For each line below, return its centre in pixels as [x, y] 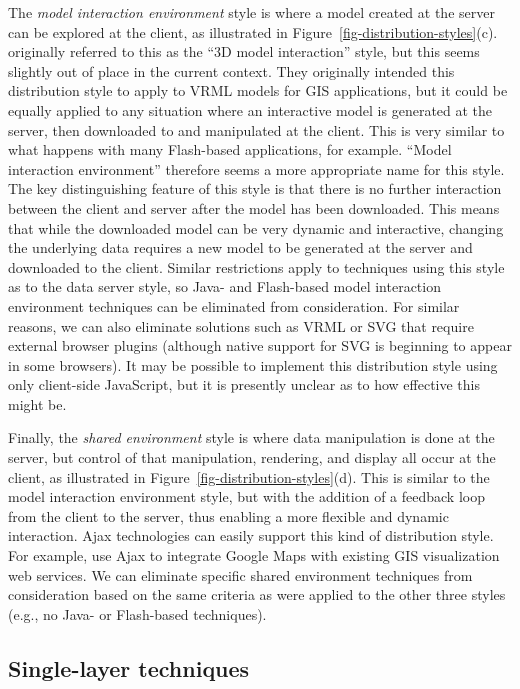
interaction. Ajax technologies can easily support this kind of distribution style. [251, 535]
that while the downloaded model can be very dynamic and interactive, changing [256, 227]
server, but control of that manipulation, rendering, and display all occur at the [252, 457]
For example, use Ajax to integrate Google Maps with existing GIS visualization [254, 555]
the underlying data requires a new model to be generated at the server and [240, 247]
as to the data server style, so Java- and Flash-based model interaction [224, 286]
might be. [37, 403]
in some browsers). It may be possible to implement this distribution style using [253, 364]
